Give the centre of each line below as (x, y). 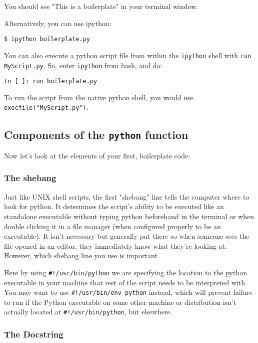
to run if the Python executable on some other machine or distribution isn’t (120, 302)
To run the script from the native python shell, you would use (99, 97)
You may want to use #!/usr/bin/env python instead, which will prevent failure (128, 292)
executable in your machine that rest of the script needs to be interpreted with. (126, 282)
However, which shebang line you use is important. (82, 255)
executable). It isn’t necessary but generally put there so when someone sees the (127, 236)
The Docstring (34, 334)
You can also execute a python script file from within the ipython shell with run (128, 55)
